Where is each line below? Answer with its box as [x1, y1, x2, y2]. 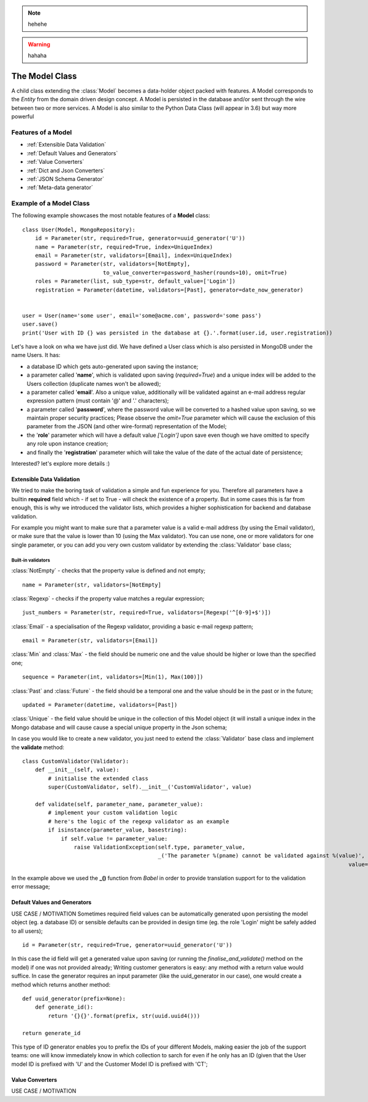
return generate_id [22, 1030, 81, 1036]
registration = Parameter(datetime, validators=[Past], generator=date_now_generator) [34, 286, 304, 293]
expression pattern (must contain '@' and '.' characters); [26, 397, 169, 404]
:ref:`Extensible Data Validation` [26, 141, 107, 148]
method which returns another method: [11, 981, 110, 988]
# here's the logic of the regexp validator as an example [48, 818, 229, 825]
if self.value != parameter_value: [61, 835, 168, 842]
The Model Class [11, 71, 77, 81]
